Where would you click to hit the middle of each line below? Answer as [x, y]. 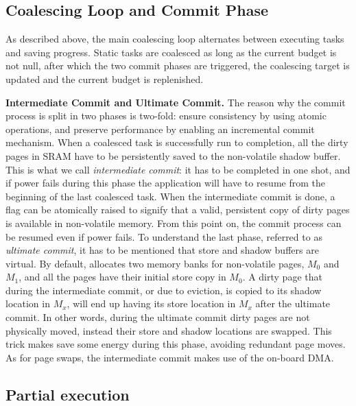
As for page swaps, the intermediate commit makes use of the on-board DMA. [170, 357]
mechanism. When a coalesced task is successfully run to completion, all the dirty [177, 142]
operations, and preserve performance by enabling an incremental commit [160, 129]
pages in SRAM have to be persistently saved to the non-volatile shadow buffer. [173, 155]
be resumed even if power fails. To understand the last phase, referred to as [164, 236]
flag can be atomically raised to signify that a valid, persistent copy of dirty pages [178, 210]
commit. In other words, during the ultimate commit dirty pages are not [158, 317]
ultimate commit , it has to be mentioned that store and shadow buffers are [162, 250]
